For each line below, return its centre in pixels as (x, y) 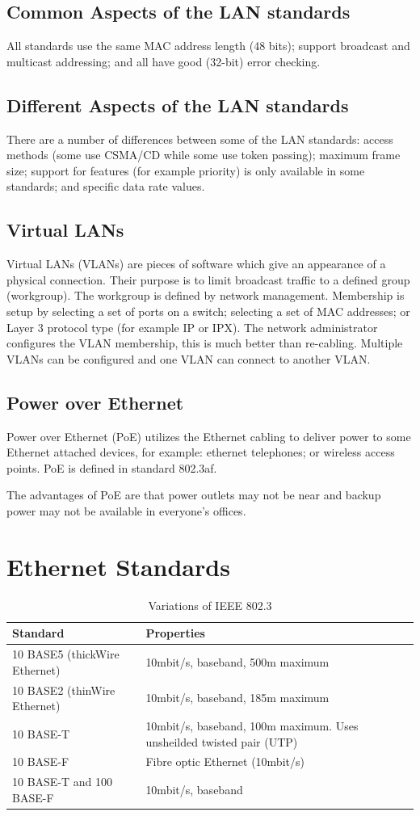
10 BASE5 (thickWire (66, 654)
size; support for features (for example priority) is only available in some (186, 170)
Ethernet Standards (118, 566)
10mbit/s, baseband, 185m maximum (237, 698)
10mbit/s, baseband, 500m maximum (237, 661)
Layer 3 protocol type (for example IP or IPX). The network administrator (192, 327)
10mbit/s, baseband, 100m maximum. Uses (252, 725)
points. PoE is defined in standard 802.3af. (112, 467)
